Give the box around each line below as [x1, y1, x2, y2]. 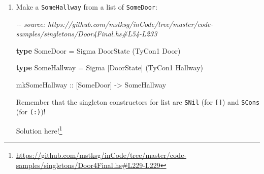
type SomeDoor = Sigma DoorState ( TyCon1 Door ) [16, 45, 181, 56]
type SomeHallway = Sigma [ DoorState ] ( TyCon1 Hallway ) [16, 62, 203, 73]
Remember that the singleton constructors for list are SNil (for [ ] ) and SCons [16, 96, 260, 107]
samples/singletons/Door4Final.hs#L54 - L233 [16, 28, 157, 39]
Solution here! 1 [16, 123, 62, 136]
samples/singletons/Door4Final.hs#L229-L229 [16, 159, 160, 170]
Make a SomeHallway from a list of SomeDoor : [16, 2, 157, 12]
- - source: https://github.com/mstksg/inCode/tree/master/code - [16, 18, 213, 29]
